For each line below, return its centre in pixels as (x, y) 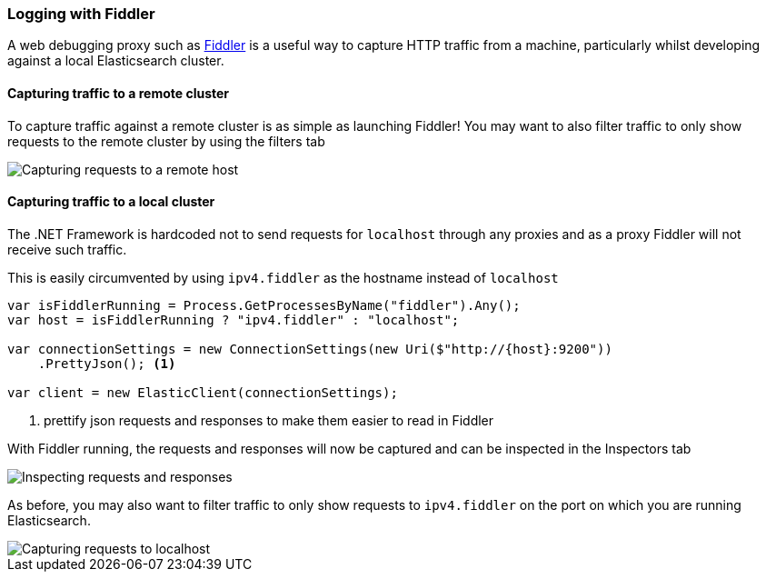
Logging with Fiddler (81, 14)
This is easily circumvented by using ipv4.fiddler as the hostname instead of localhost (283, 277)
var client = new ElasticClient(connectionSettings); (203, 392)
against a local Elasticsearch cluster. (116, 61)
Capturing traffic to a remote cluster (119, 93)
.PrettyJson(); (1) (107, 363)
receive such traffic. (67, 249)
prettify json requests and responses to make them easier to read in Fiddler (269, 420)
